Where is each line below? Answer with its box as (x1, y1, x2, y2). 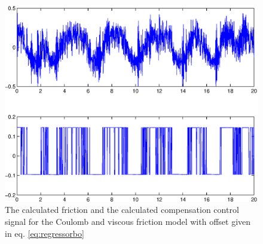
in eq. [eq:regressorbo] (5, 227, 84, 239)
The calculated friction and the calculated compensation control (5, 203, 239, 216)
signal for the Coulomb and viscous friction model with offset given (5, 215, 251, 227)
